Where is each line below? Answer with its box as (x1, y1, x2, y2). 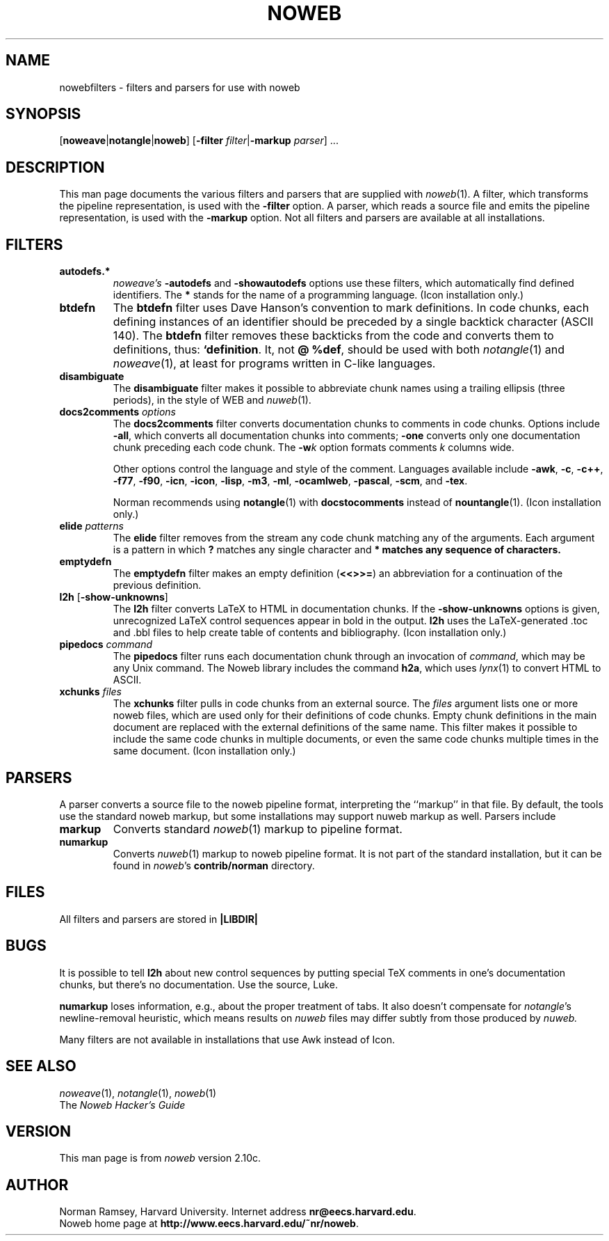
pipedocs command (59, 638, 152, 651)
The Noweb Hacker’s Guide (59, 1098, 186, 1111)
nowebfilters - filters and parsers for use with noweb (59, 81, 300, 93)
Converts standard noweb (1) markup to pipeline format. (113, 821, 403, 836)
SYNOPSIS (6, 105, 81, 123)
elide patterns (59, 520, 124, 532)
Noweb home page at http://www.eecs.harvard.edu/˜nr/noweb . (59, 1217, 359, 1230)
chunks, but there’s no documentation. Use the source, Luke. (59, 978, 338, 990)
